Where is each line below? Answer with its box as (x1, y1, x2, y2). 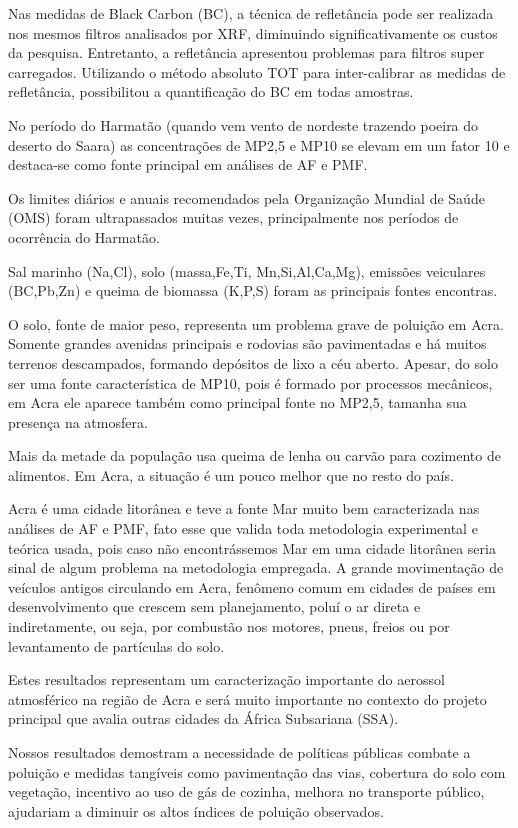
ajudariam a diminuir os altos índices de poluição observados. (8, 800, 384, 821)
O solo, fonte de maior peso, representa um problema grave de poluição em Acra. (8, 313, 504, 334)
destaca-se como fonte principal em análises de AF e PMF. (8, 154, 368, 175)
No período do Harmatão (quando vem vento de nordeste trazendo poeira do (8, 114, 479, 135)
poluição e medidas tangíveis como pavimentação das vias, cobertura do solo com (8, 761, 506, 782)
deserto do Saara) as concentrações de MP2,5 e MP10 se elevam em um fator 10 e (8, 134, 510, 155)
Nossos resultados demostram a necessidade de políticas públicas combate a (8, 742, 471, 762)
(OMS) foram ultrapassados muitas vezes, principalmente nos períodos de (8, 207, 459, 228)
